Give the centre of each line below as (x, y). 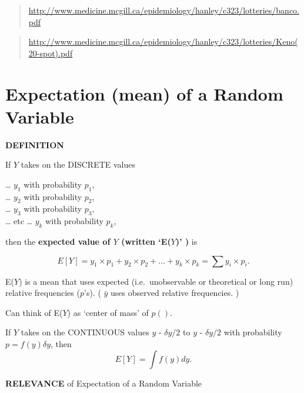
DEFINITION (35, 144)
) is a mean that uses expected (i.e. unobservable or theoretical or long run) (156, 281)
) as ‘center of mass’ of (108, 312)
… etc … (19, 221)
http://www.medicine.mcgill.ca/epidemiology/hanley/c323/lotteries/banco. (164, 10)
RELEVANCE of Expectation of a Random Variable (104, 383)
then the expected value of (58, 242)
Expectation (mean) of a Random (144, 93)
